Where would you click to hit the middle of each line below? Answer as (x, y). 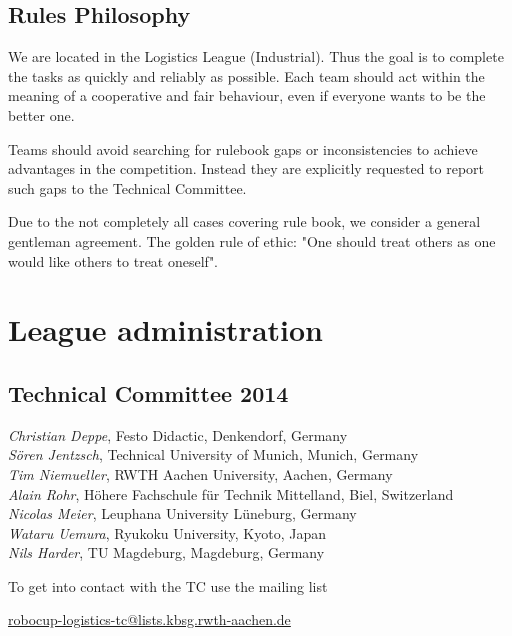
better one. (41, 114)
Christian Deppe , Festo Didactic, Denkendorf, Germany (178, 434)
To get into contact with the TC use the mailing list (168, 585)
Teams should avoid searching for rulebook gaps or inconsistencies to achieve (243, 148)
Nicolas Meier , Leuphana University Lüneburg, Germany (182, 513)
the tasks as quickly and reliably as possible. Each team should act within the (246, 75)
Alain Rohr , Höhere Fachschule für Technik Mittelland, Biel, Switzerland (231, 493)
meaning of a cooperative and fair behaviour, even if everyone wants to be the (247, 95)
